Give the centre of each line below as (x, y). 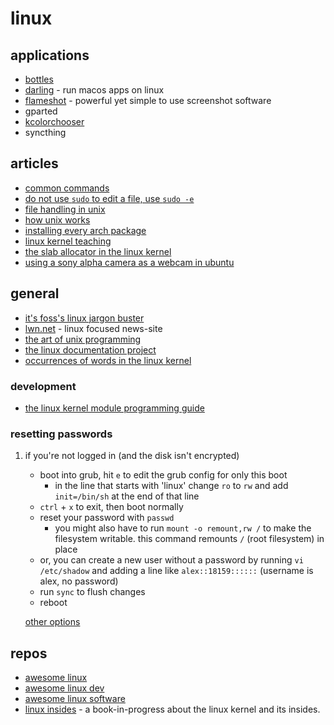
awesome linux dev (64, 688)
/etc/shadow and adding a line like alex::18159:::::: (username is (176, 571)
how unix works (57, 219)
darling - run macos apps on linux (94, 90)
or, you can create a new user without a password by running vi (171, 560)
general (35, 293)
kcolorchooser (54, 121)
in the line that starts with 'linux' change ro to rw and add (171, 486)
